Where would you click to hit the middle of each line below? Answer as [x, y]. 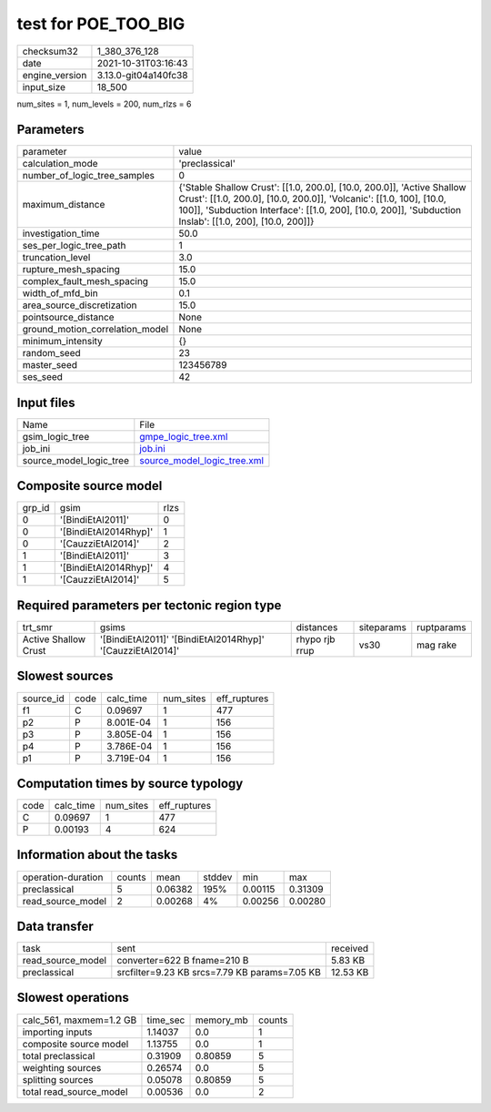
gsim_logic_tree [56, 436]
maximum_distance [64, 205]
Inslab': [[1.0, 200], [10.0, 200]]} [246, 221]
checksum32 [50, 51]
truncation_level [56, 258]
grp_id [36, 508]
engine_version [55, 75]
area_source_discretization [80, 305]
